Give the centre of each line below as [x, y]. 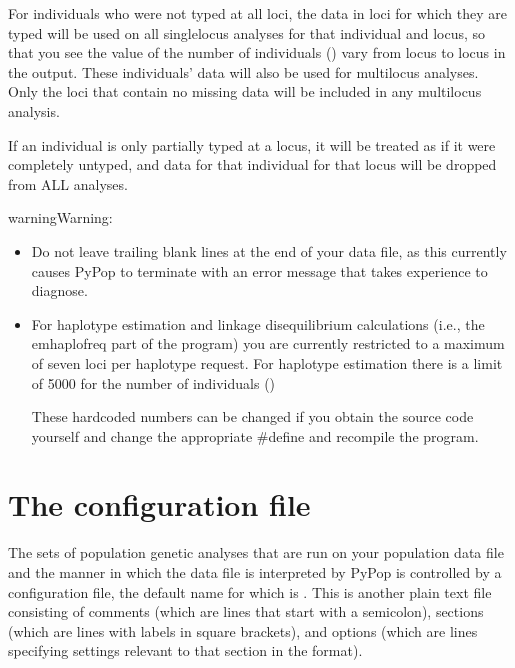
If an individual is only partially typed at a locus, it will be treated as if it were [252, 144]
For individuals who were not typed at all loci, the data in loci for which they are [258, 13]
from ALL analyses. [68, 183]
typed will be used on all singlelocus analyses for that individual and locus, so [247, 32]
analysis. [34, 110]
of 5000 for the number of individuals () [153, 382]
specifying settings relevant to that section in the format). [185, 650]
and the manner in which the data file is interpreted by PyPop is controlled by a [255, 572]
